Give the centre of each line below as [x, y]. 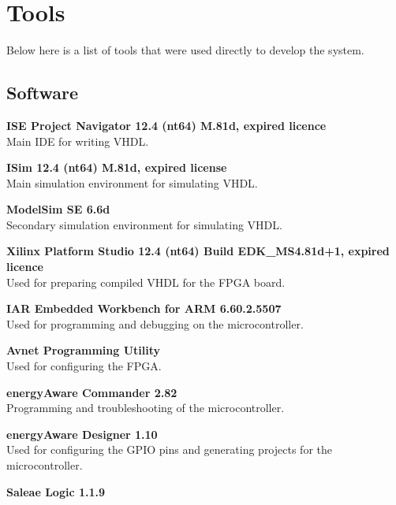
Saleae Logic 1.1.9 [56, 491]
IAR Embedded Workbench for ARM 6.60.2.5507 [144, 308]
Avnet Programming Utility [84, 350]
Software [43, 93]
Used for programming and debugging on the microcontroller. [155, 323]
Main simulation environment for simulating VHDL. [132, 182]
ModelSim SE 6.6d [58, 209]
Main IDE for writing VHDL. [78, 141]
